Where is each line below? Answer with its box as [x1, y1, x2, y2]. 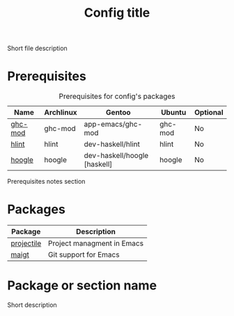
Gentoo [105, 108, 131, 118]
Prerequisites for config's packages [58, 92, 175, 102]
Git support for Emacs [47, 250, 120, 260]
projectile [10, 239, 42, 248]
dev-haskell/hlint [84, 139, 141, 149]
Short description [7, 301, 57, 309]
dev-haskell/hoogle [84, 151, 149, 161]
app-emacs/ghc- [84, 120, 143, 129]
